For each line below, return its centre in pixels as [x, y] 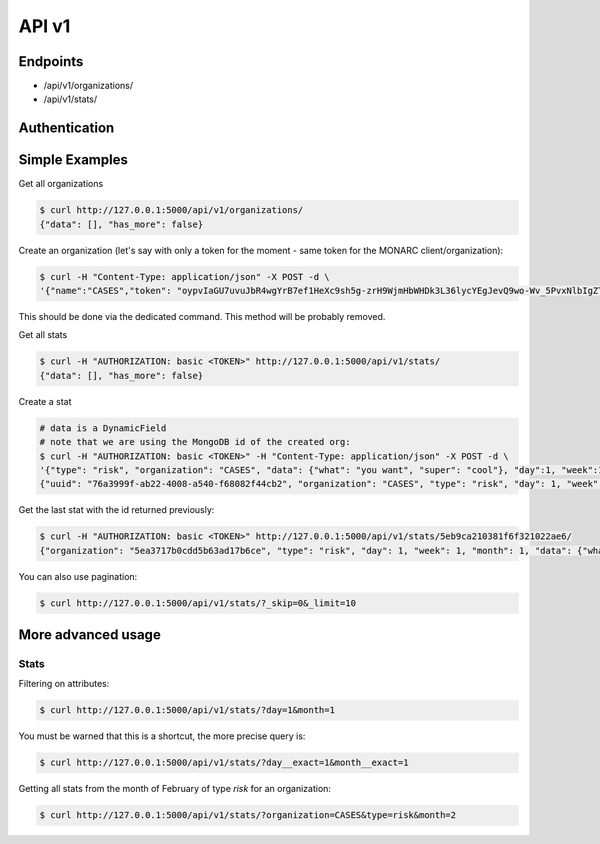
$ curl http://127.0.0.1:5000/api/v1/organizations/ [171, 210]
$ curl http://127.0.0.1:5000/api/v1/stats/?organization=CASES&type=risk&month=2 [248, 815]
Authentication [66, 128]
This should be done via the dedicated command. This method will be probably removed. [202, 317]
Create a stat [45, 401]
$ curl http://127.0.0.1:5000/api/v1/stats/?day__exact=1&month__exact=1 [224, 763]
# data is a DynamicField [103, 428]
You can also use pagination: [78, 576]
